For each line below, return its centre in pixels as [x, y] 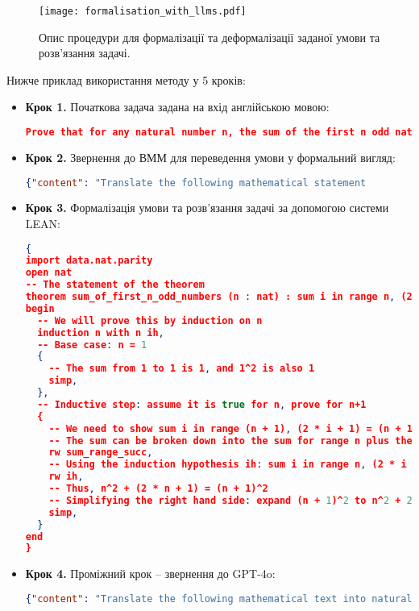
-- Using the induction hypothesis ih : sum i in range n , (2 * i [228, 465]
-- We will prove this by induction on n [150, 320]
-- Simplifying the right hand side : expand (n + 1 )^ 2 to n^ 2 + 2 [230, 500]
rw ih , [66, 477]
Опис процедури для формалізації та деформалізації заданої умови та [209, 37]
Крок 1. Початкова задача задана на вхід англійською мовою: [177, 107]
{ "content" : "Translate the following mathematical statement [196, 183]
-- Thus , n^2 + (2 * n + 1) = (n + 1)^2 [158, 489]
